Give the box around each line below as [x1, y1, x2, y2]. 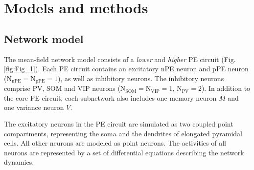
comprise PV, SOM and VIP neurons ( [4, 83, 120, 93]
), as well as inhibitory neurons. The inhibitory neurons [57, 73, 224, 83]
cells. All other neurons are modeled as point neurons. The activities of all [4, 138, 226, 148]
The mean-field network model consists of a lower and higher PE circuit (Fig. [4, 54, 236, 64]
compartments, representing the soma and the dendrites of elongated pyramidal [4, 128, 243, 138]
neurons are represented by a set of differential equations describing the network [4, 147, 244, 157]
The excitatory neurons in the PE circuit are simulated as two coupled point [4, 119, 233, 128]
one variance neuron [4, 102, 64, 112]
